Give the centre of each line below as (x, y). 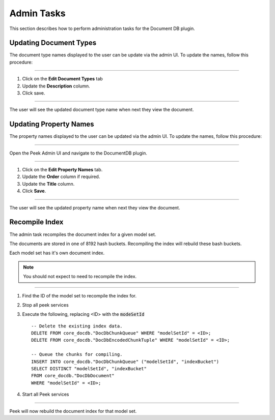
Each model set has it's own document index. (57, 253)
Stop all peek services (45, 305)
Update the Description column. (56, 86)
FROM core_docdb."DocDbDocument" (73, 376)
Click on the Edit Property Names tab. (62, 170)
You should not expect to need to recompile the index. (80, 277)
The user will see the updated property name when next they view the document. (95, 207)
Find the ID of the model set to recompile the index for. (79, 295)
